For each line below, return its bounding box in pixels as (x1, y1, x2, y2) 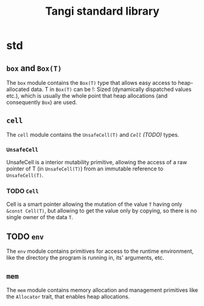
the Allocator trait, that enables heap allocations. (6, 293, 130, 301)
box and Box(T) (6, 63, 62, 73)
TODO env (6, 231, 44, 242)
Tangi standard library (45, 4, 160, 18)
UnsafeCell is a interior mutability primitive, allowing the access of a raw (6, 159, 188, 166)
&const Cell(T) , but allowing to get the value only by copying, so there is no (6, 207, 197, 214)
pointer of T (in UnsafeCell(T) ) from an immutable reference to (6, 165, 163, 172)
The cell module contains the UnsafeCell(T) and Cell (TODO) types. (6, 131, 180, 138)
